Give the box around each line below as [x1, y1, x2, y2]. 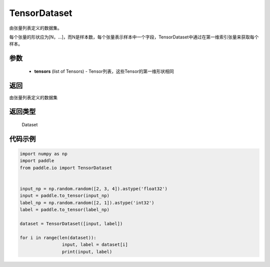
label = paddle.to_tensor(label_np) [19, 207, 110, 213]
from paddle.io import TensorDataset [19, 165, 112, 171]
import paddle [19, 158, 54, 164]
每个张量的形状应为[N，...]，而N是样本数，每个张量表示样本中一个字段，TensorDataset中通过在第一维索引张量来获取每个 [9, 34, 259, 40]
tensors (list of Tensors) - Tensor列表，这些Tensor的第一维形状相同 [34, 68, 174, 74]
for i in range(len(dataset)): [19, 235, 97, 241]
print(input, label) [61, 249, 112, 255]
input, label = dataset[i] [61, 242, 128, 248]
